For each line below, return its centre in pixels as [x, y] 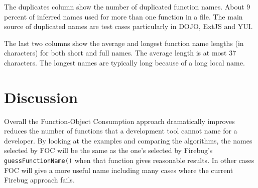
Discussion [41, 97]
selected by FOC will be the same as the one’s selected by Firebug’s [108, 150]
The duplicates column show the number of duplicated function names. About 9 [127, 6]
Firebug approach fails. [39, 180]
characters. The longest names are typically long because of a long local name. [124, 62]
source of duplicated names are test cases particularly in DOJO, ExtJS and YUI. [128, 26]
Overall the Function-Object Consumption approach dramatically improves [119, 121]
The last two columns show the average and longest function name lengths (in [124, 43]
